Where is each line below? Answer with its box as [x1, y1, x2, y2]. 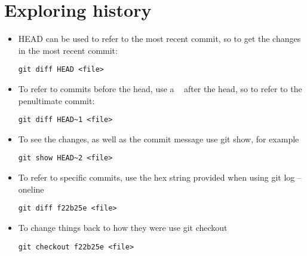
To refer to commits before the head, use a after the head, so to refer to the [18, 82, 302, 95]
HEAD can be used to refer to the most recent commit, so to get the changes [18, 32, 301, 45]
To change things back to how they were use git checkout [18, 221, 228, 233]
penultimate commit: [18, 94, 95, 106]
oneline [18, 182, 44, 195]
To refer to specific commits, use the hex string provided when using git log [18, 171, 295, 184]
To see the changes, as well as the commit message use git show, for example [18, 132, 299, 145]
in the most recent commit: [18, 44, 118, 56]
